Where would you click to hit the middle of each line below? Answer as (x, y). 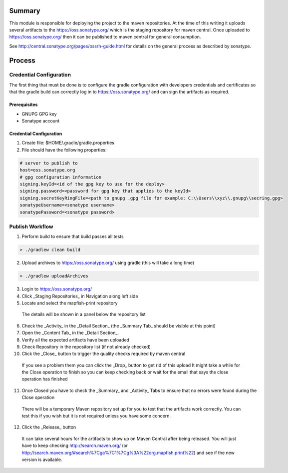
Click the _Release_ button (49, 427)
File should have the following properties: (64, 149)
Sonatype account (41, 121)
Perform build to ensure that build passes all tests (73, 236)
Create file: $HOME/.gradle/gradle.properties (68, 143)
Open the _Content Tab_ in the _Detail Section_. (70, 333)
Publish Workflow (31, 226)
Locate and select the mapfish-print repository (70, 303)
